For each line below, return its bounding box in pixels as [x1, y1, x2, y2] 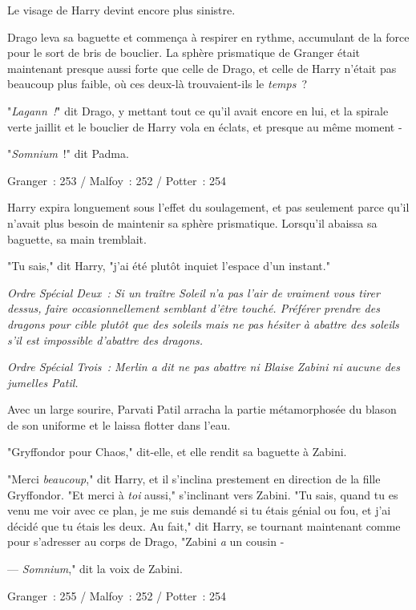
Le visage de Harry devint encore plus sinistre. [7, 2, 236, 18]
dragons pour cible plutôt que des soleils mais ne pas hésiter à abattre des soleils [7, 315, 399, 332]
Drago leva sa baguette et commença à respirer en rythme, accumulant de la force [7, 28, 410, 45]
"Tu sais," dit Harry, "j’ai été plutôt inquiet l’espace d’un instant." [7, 257, 330, 274]
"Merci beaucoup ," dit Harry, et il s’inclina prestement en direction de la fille [7, 471, 381, 487]
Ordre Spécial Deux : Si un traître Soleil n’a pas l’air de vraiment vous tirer [7, 284, 380, 301]
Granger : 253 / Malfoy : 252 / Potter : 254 [7, 172, 227, 188]
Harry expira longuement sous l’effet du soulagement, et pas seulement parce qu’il [7, 199, 410, 216]
